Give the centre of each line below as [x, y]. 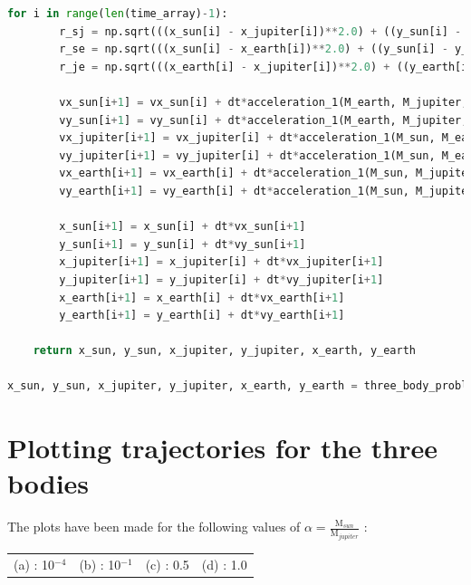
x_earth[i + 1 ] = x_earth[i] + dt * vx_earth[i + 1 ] [202, 297]
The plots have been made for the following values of [154, 527]
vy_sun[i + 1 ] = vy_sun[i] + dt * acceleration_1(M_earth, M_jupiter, [264, 120]
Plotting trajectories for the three [222, 448]
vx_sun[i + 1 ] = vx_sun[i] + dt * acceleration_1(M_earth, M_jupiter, [264, 102]
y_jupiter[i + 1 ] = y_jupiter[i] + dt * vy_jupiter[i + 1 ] [221, 279]
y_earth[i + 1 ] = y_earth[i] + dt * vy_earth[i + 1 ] [202, 316]
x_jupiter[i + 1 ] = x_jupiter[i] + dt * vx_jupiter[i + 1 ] [221, 262]
